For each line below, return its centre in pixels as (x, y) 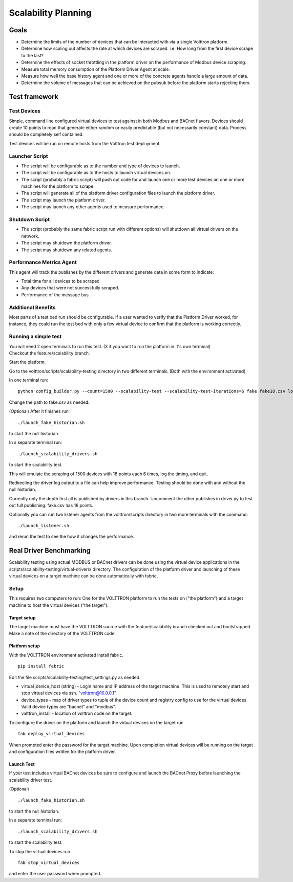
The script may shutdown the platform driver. (67, 243)
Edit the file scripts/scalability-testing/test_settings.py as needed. (75, 677)
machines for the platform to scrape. (58, 186)
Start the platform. (27, 362)
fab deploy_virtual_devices (51, 734)
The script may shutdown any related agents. (67, 250)
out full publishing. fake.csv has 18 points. (51, 506)
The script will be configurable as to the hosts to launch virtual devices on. (96, 173)
